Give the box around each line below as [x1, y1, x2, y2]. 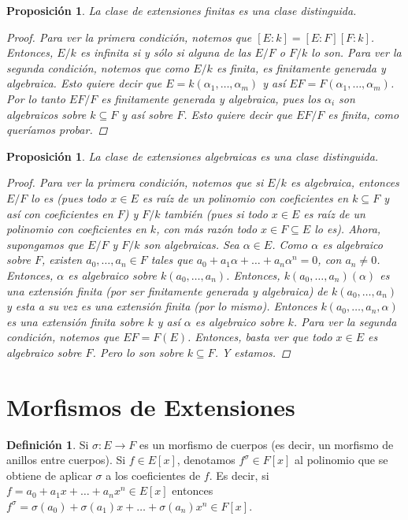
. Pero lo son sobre [92, 344, 184, 360]
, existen [41, 251, 83, 268]
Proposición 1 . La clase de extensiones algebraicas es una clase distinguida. [6, 147, 379, 164]
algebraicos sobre [6, 106, 87, 122]
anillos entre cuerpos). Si [6, 451, 126, 468]
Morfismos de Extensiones [6, 390, 295, 422]
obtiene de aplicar [6, 466, 92, 483]
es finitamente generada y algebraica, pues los [101, 90, 321, 106]
